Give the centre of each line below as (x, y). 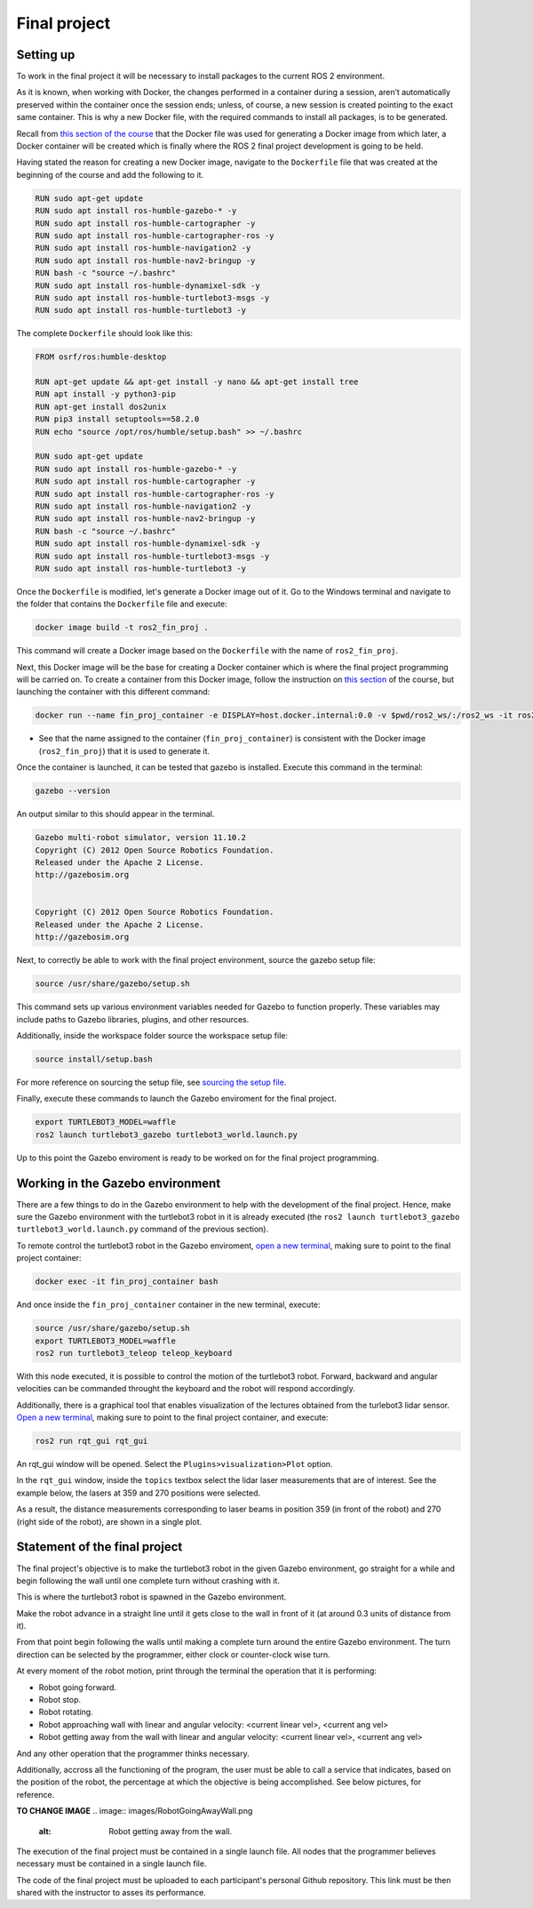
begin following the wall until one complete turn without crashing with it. (148, 1580)
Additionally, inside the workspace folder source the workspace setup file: (152, 1035)
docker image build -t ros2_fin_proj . (122, 628)
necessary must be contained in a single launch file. (111, 1864)
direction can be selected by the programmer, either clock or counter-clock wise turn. (173, 1655)
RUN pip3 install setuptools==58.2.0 (117, 419)
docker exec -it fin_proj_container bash (127, 1282)
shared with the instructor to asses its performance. (111, 1893)
